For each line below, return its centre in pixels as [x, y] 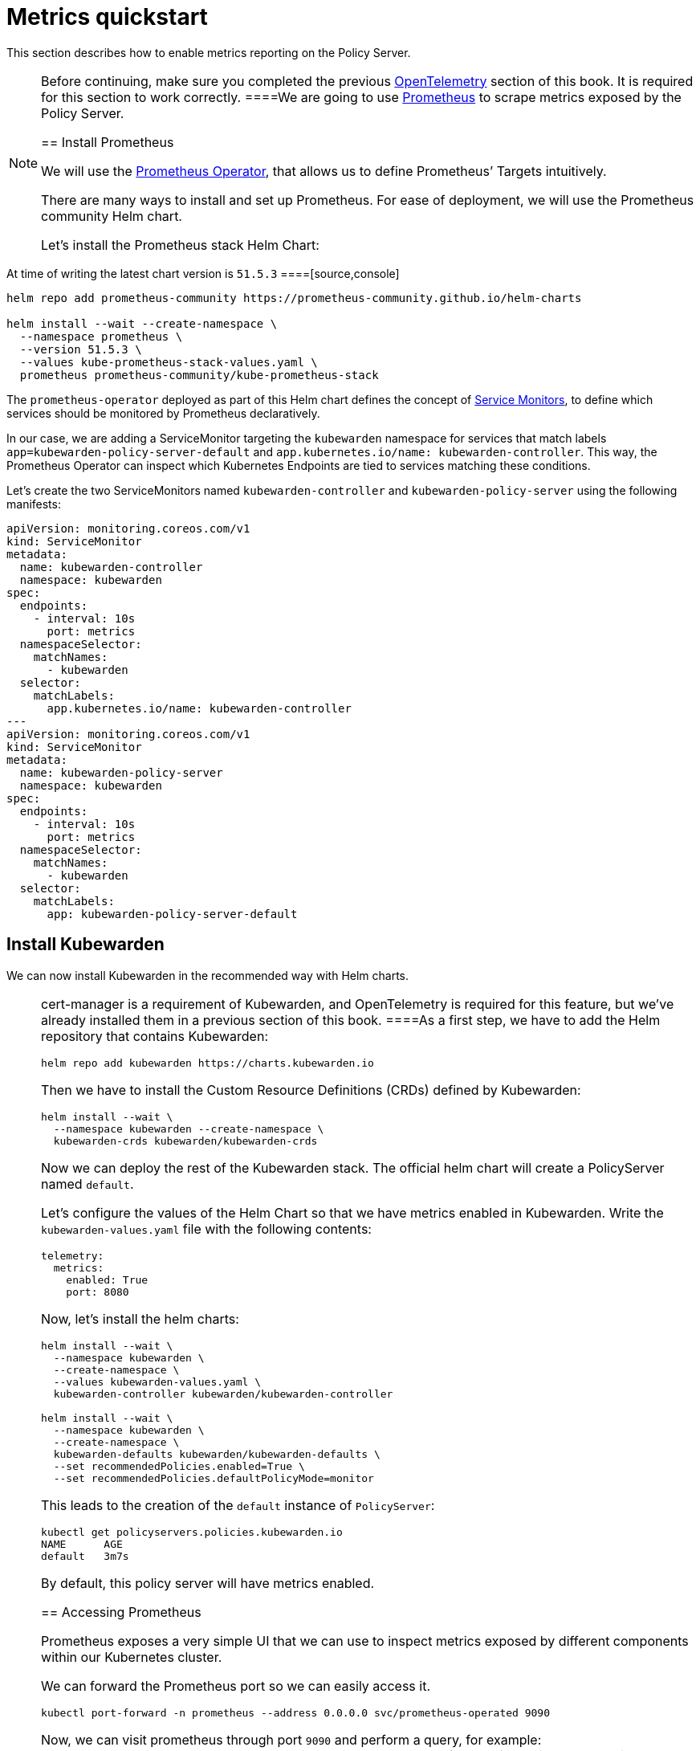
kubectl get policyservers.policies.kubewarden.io [192, 1532]
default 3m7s [85, 1556]
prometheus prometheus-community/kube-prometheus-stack [199, 375]
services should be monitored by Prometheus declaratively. [163, 413]
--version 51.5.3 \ [81, 349]
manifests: [34, 504]
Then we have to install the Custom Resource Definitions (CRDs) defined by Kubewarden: [311, 1090]
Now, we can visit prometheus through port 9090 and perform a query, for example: [291, 1739]
